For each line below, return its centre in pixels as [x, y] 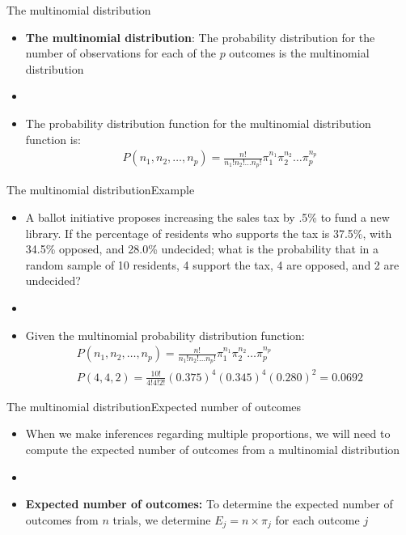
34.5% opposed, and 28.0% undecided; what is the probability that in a [202, 249]
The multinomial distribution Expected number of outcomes [154, 406]
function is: [53, 139]
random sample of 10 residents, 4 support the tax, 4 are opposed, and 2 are [212, 264]
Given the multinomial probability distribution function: [165, 335]
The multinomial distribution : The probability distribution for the [200, 37]
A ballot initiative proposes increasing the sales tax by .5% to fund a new [207, 217]
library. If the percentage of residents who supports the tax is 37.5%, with [209, 233]
